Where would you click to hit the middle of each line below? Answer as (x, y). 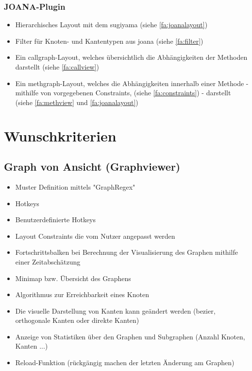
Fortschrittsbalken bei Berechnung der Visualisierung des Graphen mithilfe (126, 252)
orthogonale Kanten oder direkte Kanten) (77, 320)
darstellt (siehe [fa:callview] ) (57, 67)
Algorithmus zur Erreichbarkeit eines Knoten (82, 294)
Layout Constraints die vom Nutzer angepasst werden (95, 236)
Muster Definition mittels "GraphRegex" (75, 186)
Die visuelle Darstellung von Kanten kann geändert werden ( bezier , (115, 310)
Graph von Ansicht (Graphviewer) (92, 167)
